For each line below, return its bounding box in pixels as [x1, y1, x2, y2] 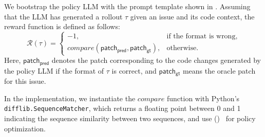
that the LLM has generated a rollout [4, 11, 123, 21]
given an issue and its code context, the [130, 11, 255, 21]
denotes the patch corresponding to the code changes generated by [51, 55, 261, 65]
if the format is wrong [166, 33, 236, 40]
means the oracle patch [182, 65, 256, 76]
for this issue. [4, 76, 46, 86]
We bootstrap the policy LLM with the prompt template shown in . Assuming [4, 1, 251, 11]
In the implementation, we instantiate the [4, 93, 136, 103]
